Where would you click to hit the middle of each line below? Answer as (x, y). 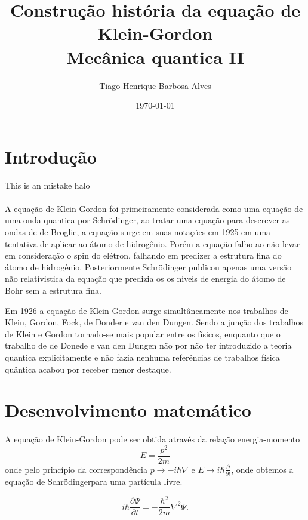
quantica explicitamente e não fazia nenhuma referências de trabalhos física (142, 357)
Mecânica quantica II (155, 56)
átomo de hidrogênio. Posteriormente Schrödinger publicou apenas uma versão (148, 267)
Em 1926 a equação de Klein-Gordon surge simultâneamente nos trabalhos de (147, 310)
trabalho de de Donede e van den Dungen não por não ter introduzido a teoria (148, 345)
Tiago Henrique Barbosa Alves (155, 85)
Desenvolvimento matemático (128, 410)
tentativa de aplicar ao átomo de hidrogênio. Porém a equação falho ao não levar (153, 243)
